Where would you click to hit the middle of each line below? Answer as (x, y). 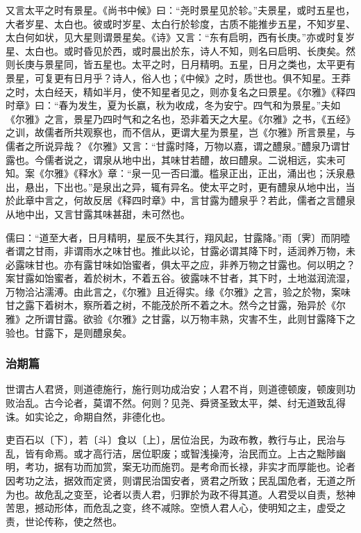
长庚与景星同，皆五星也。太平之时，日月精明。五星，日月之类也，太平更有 (185, 64)
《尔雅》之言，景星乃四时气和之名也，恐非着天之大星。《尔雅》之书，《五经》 (180, 118)
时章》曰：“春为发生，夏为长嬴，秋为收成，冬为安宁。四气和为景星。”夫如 (173, 105)
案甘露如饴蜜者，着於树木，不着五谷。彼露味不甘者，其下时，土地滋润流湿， (180, 278)
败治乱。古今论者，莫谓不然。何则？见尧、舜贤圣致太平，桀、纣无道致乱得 (176, 403)
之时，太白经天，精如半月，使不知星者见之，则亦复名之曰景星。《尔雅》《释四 (180, 91)
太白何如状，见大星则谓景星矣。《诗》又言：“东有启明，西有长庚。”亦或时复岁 (180, 37)
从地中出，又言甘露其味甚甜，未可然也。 (98, 213)
